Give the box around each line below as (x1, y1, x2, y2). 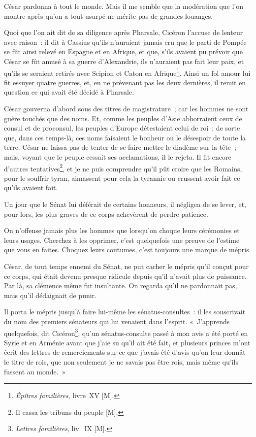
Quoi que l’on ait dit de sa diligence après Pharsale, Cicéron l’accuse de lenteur (4, 27, 243, 37)
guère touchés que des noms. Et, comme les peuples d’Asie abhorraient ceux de (4, 113, 242, 123)
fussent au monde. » (4, 366, 66, 376)
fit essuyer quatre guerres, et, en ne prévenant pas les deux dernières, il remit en (4, 77, 246, 87)
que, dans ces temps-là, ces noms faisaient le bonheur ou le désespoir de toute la (4, 132, 246, 142)
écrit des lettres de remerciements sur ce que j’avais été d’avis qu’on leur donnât (4, 347, 246, 357)
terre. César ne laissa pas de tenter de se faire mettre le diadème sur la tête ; (4, 142, 236, 152)
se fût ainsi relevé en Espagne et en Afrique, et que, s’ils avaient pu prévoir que (4, 46, 243, 57)
